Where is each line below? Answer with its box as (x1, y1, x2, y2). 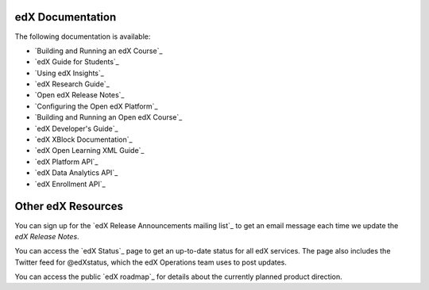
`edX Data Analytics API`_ (34, 168, 118, 177)
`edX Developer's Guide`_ (34, 124, 118, 133)
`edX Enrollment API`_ (34, 179, 106, 189)
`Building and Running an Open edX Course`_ (34, 113, 183, 122)
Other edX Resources (14, 200, 123, 213)
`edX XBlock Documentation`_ (34, 135, 133, 144)
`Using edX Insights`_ (34, 68, 105, 78)
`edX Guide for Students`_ (34, 57, 119, 67)
